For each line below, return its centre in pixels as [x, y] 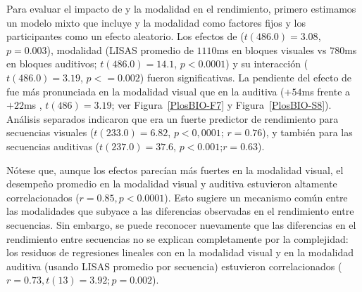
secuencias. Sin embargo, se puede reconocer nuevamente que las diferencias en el [181, 224]
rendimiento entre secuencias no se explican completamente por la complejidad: [177, 238]
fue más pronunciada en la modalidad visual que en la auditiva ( [145, 91]
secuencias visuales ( [50, 132]
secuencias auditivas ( [53, 146]
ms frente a [326, 91]
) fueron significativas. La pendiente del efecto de [246, 77]
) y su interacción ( [267, 64]
